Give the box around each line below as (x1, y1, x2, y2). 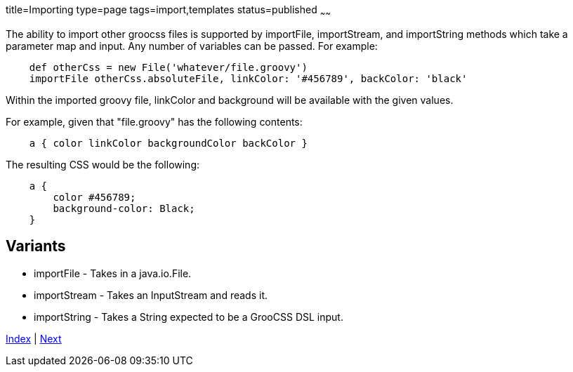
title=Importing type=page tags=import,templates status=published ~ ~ (6, 4, 331, 18)
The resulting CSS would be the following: (6, 158, 200, 171)
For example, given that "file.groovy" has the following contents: (6, 115, 303, 128)
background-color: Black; (53, 202, 195, 214)
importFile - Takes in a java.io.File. (34, 267, 192, 279)
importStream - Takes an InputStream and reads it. (34, 288, 268, 301)
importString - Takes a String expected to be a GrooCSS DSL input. (34, 310, 343, 323)
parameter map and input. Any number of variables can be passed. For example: (6, 39, 378, 52)
